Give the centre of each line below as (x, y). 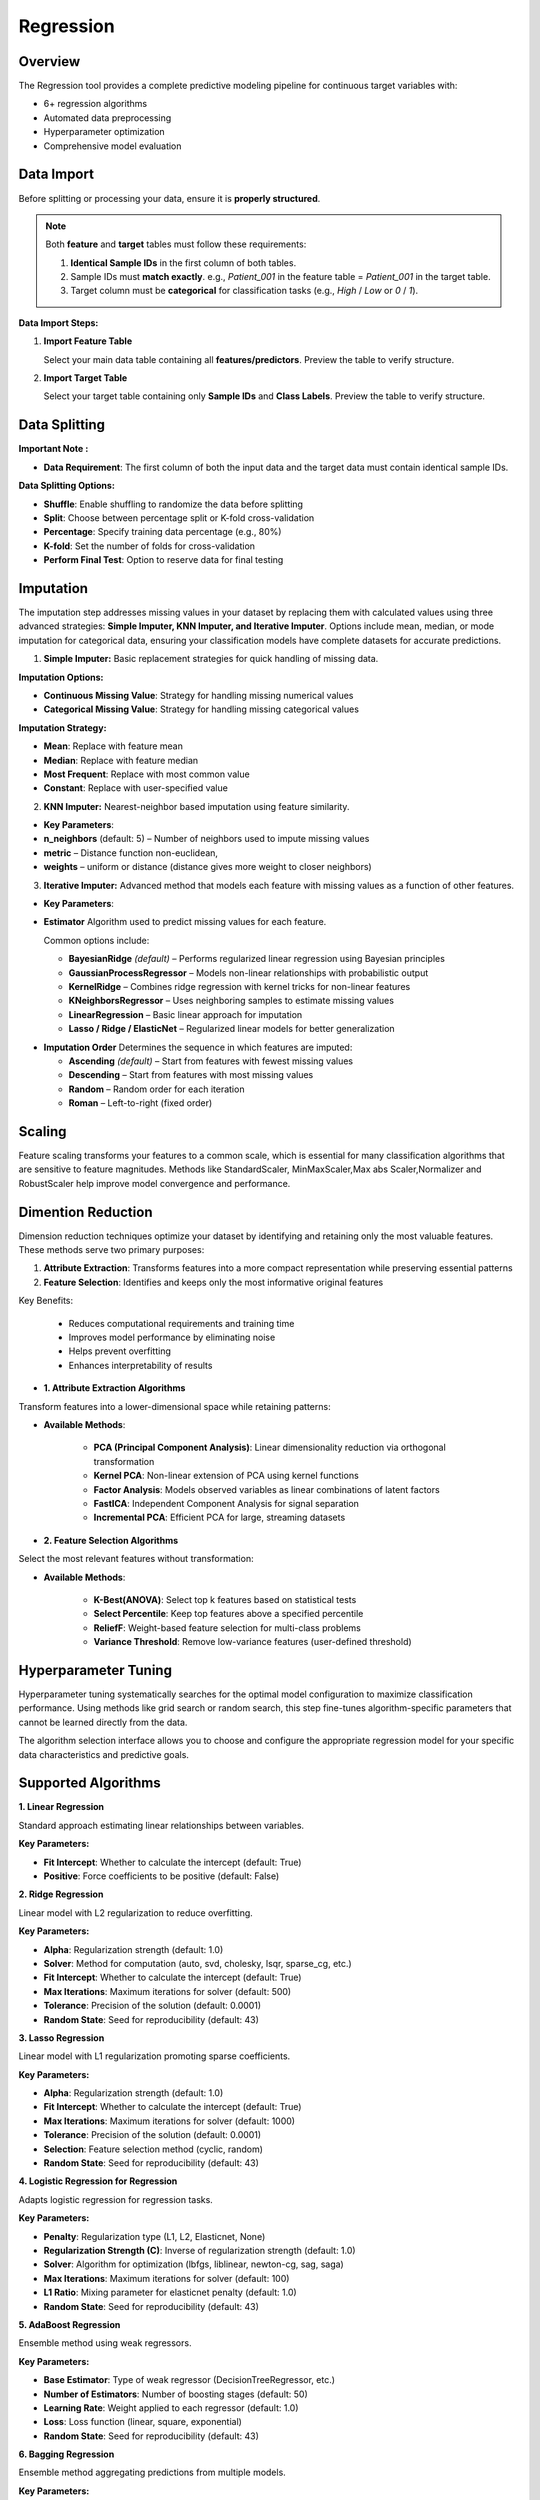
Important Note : (53, 449)
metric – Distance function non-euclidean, (131, 852)
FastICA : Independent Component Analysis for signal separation (226, 1503)
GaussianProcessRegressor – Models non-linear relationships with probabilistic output (248, 972)
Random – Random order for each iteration (156, 1089)
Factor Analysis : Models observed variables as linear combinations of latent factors (266, 1489)
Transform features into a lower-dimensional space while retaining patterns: (174, 1406)
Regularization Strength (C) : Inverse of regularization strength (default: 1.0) (199, 2250)
